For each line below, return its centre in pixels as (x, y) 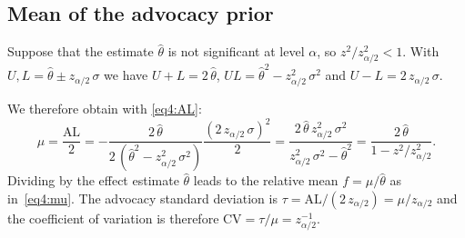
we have (126, 75)
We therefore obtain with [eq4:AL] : (105, 109)
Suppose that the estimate (81, 51)
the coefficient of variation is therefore (113, 218)
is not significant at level (236, 51)
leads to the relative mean (266, 180)
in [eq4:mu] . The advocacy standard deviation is (142, 198)
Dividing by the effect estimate (93, 180)
